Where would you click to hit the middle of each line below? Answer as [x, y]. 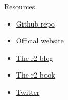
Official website [40, 41]
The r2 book [36, 75]
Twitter [28, 92]
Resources [20, 6]
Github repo [35, 23]
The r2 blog [35, 57]
